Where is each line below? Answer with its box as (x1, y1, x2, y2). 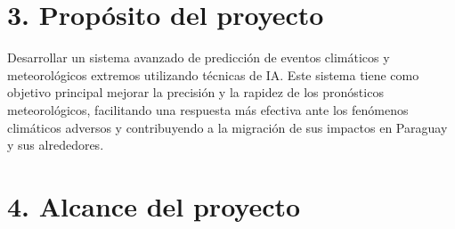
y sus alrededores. (7, 135, 104, 154)
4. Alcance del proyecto (7, 187, 301, 224)
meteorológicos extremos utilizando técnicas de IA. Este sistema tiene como (7, 65, 419, 84)
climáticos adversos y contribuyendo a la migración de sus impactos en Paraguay (7, 118, 448, 136)
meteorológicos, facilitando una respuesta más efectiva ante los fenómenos (7, 100, 409, 119)
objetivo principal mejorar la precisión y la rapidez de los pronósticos (7, 83, 384, 102)
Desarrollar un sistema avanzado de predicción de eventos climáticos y (7, 48, 390, 67)
